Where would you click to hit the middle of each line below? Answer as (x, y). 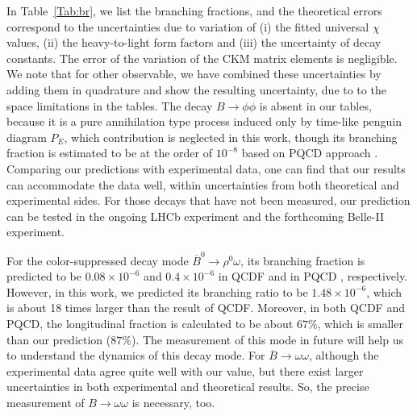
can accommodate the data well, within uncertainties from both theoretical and (203, 184)
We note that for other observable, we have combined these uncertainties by (194, 74)
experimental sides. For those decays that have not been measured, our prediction (208, 200)
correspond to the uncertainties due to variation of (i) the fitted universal (188, 26)
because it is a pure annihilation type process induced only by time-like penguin (204, 121)
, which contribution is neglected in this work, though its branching (231, 137)
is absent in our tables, (315, 105)
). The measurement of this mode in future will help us (267, 339)
